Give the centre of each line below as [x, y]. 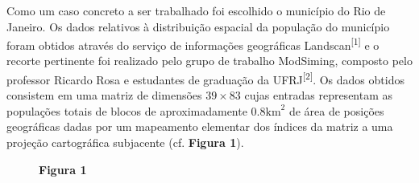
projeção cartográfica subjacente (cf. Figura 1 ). [125, 142]
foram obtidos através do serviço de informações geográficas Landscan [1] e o [193, 44]
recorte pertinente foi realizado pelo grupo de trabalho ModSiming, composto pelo [209, 61]
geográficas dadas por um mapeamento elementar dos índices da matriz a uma [200, 126]
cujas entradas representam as [319, 95]
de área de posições [336, 110]
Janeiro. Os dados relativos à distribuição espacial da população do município [198, 26]
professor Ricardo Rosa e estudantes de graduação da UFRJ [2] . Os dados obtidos [205, 78]
